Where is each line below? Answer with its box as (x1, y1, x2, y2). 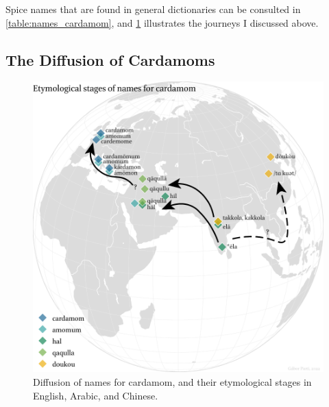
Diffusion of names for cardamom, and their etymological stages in (33, 374, 312, 388)
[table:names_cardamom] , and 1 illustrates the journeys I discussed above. (5, 15, 319, 29)
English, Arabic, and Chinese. (33, 388, 158, 402)
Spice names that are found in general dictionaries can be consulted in (5, 2, 301, 16)
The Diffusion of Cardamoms (5, 49, 215, 70)
